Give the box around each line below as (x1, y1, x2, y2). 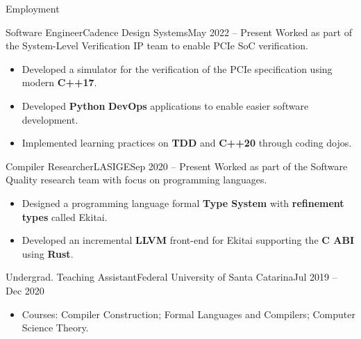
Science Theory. (22, 320, 89, 335)
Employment (6, 1, 60, 15)
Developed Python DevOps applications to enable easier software (22, 98, 309, 113)
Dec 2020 (6, 283, 44, 297)
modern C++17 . (22, 75, 97, 90)
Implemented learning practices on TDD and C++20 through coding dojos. (22, 135, 352, 150)
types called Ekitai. (22, 209, 108, 224)
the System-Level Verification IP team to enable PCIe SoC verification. (6, 38, 308, 53)
